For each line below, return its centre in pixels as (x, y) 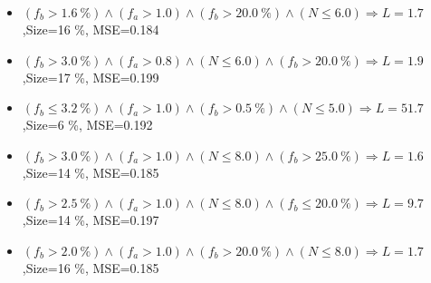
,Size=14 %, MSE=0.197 (91, 220)
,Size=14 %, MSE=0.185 (91, 172)
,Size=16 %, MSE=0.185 (91, 267)
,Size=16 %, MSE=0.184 (91, 29)
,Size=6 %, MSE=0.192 (87, 125)
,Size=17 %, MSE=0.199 (91, 77)
